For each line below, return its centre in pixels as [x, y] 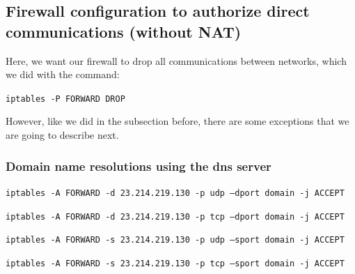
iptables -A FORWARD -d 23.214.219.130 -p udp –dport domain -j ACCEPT [175, 193]
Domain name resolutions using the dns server [139, 166]
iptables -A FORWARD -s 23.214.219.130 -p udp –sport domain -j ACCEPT [175, 240]
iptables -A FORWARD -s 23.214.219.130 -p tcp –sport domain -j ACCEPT [175, 263]
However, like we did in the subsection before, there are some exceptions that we [177, 121]
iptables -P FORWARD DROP [65, 99]
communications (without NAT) [124, 31]
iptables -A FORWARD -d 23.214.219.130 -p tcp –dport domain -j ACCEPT [175, 216]
